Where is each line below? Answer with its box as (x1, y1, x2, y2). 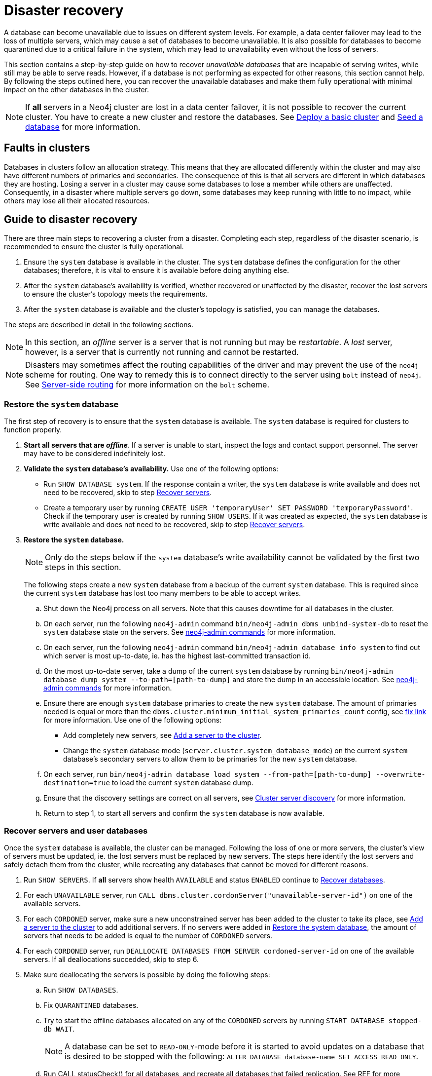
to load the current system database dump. (111, 778, 253, 787)
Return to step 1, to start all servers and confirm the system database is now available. (43, 809, 324, 818)
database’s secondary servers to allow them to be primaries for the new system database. (63, 755, 357, 764)
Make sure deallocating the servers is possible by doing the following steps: (24, 970, 270, 979)
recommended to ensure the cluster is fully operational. (4, 242, 184, 251)
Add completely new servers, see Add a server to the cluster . (63, 731, 262, 740)
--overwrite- (375, 770, 426, 779)
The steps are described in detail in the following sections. (4, 320, 193, 329)
